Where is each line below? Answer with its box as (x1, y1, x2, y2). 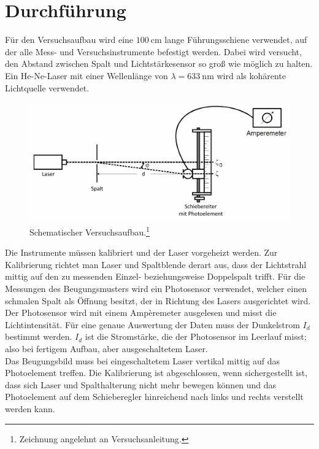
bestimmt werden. (5, 330, 72, 343)
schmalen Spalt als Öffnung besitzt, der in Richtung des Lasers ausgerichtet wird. (5, 294, 311, 307)
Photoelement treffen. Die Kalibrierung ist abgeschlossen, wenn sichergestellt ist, (5, 366, 307, 379)
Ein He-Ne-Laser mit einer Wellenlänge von (5, 69, 168, 82)
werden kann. (5, 402, 55, 415)
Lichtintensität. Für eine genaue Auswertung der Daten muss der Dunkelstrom (5, 318, 300, 331)
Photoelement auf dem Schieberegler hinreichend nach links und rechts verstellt (5, 390, 304, 403)
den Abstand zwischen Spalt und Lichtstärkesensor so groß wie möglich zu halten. (5, 57, 313, 70)
